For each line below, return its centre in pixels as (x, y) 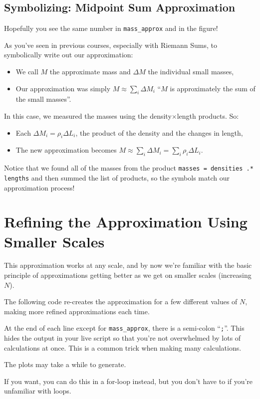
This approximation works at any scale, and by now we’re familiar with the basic (128, 265)
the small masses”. (43, 99)
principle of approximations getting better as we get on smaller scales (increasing (128, 275)
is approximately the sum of (213, 88)
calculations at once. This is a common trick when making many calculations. (123, 347)
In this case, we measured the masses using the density (88, 116)
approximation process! (39, 187)
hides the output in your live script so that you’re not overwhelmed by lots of (123, 338)
